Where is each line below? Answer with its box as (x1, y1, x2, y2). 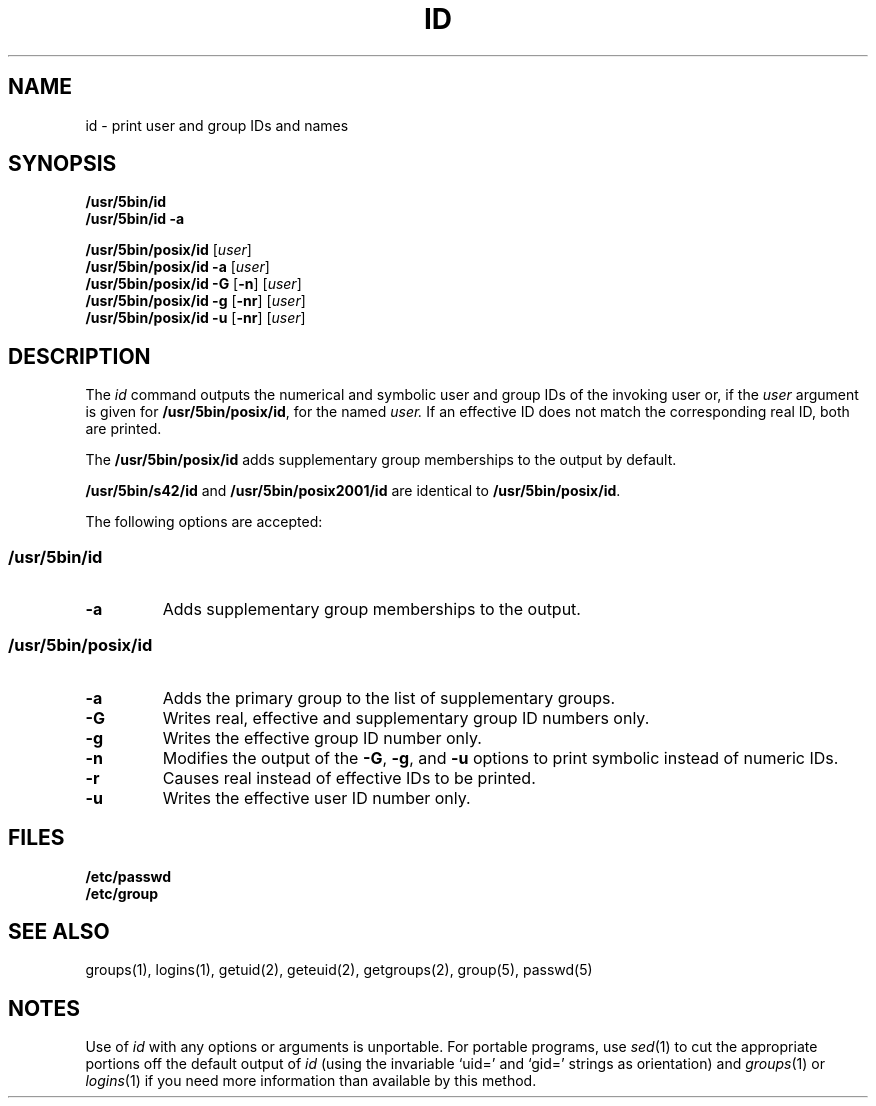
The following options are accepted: (85, 513, 323, 531)
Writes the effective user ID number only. (162, 787, 471, 808)
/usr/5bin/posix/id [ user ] (85, 241, 252, 259)
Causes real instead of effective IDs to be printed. (162, 767, 536, 788)
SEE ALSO (8, 919, 110, 945)
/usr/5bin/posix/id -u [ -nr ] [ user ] (85, 309, 306, 327)
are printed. (85, 420, 162, 438)
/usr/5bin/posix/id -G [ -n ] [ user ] (85, 275, 302, 293)
